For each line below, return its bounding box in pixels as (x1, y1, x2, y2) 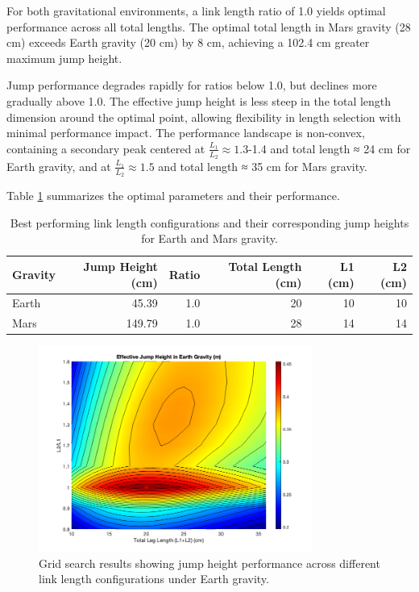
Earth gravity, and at (6, 157, 111, 174)
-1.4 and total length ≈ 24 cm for (248, 140, 411, 156)
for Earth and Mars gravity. (141, 230, 278, 247)
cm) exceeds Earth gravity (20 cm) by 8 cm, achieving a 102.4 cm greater (6, 34, 370, 51)
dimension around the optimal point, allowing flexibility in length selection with (6, 108, 401, 125)
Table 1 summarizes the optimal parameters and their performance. (6, 187, 340, 204)
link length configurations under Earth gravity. (39, 570, 269, 587)
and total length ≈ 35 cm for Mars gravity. (158, 157, 367, 174)
